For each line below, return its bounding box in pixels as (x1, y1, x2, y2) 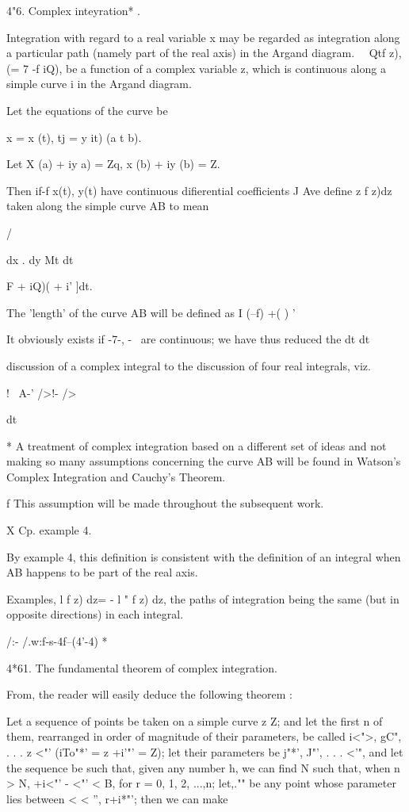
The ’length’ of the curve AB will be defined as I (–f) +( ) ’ (6, 304, 296, 320)
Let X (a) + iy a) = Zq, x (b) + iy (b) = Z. (6, 155, 220, 172)
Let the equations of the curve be (6, 101, 168, 118)
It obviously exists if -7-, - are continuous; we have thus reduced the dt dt (6, 331, 370, 347)
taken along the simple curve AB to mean (6, 197, 209, 214)
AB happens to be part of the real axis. (6, 564, 198, 580)
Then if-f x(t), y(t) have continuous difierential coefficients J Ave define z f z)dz (6, 182, 392, 198)
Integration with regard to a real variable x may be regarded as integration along (6, 29, 400, 45)
